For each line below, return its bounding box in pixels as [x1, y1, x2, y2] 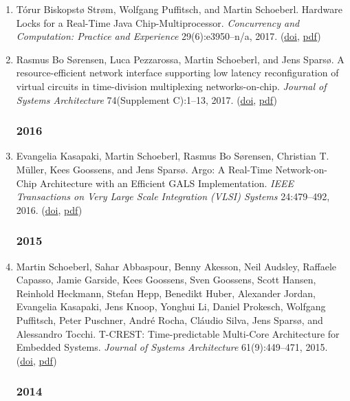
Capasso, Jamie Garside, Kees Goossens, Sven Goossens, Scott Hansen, [16, 272, 316, 287]
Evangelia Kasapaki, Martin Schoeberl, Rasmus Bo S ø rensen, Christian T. [16, 149, 329, 163]
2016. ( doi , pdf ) [16, 202, 83, 217]
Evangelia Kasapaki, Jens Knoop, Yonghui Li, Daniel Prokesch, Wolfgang [16, 299, 326, 314]
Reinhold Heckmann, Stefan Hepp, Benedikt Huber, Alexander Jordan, [16, 285, 316, 300]
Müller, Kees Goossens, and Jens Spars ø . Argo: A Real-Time [16, 162, 272, 176]
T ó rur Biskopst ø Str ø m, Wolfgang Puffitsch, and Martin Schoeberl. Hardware [16, 2, 343, 16]
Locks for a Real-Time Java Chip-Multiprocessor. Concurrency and [16, 15, 300, 30]
